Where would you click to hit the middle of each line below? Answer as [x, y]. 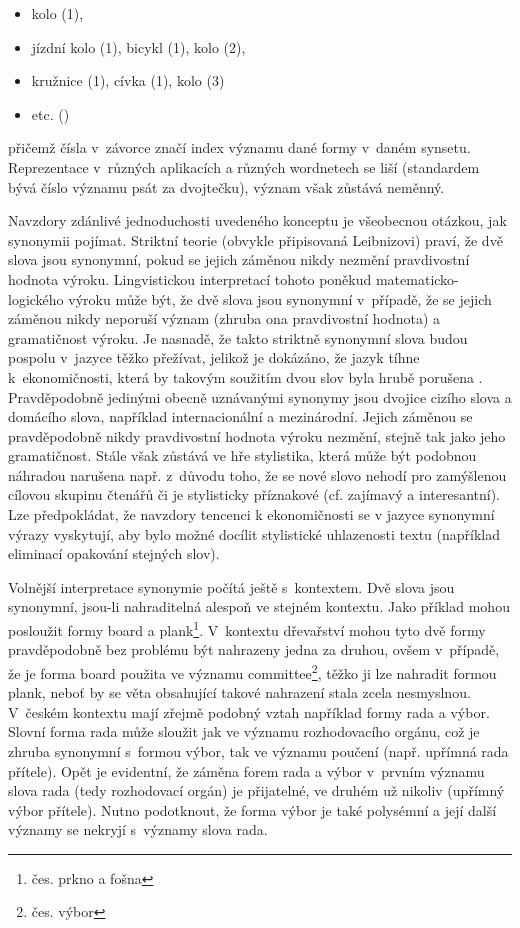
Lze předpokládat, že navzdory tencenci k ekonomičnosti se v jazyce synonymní [251, 514]
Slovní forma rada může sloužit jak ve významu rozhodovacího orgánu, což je [244, 731]
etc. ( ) [50, 113]
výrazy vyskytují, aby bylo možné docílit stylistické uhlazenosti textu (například [254, 533]
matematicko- [417, 278]
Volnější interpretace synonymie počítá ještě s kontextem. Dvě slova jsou [231, 586]
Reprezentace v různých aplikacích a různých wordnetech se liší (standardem [244, 166]
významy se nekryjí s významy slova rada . [138, 829]
